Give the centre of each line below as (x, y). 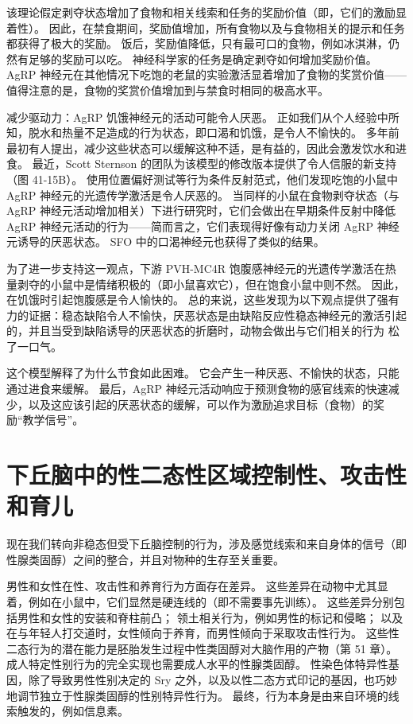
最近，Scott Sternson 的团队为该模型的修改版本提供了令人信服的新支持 (214, 163)
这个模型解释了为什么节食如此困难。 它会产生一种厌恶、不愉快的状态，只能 (203, 373)
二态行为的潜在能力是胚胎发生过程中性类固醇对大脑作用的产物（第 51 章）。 (202, 648)
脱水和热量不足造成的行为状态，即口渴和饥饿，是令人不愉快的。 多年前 (214, 132)
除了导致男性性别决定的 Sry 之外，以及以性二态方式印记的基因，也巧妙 (212, 679)
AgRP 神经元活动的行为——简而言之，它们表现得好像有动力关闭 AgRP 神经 (203, 226)
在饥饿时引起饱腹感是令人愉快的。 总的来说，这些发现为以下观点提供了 (192, 300)
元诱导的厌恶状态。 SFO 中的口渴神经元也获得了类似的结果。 (166, 241)
